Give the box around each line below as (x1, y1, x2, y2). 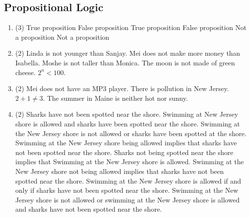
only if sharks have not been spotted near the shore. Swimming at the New (15, 185, 238, 195)
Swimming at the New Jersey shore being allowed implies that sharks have (15, 138, 237, 148)
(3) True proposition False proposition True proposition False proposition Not (15, 22, 247, 32)
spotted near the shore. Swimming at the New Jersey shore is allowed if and (15, 175, 241, 186)
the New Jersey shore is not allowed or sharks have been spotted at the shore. (15, 128, 247, 138)
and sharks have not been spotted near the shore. (15, 204, 162, 214)
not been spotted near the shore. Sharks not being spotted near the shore (15, 147, 234, 157)
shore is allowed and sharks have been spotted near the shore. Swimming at (15, 118, 240, 128)
